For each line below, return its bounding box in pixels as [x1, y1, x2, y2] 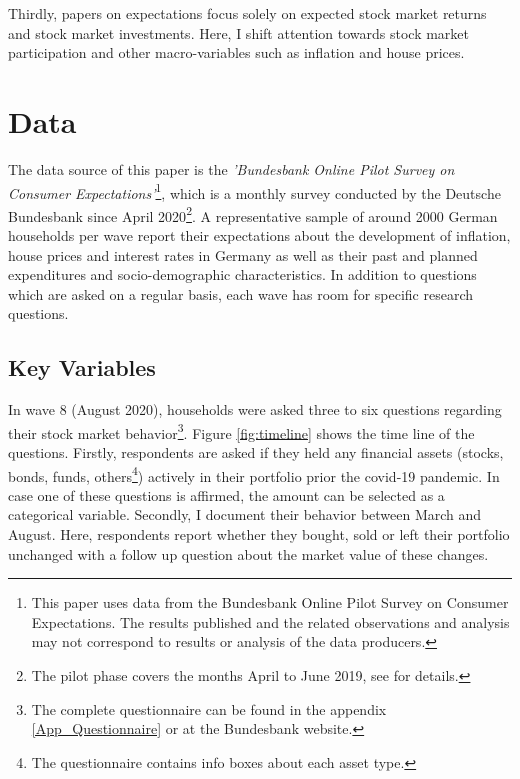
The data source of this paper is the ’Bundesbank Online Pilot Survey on [8, 158, 455, 179]
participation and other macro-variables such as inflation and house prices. [8, 42, 465, 63]
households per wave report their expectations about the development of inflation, [8, 225, 511, 245]
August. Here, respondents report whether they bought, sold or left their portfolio [8, 524, 510, 545]
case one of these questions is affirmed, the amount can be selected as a [8, 484, 445, 505]
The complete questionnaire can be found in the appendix [31, 698, 387, 719]
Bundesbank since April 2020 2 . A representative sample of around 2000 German [8, 202, 498, 226]
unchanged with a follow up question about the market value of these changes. [8, 543, 489, 564]
